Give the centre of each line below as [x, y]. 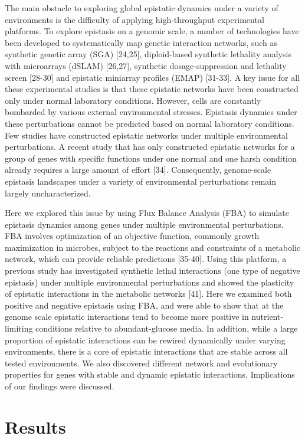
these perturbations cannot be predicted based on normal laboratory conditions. [150, 123]
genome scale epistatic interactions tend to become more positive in [127, 317]
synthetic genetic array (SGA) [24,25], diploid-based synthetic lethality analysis [148, 54]
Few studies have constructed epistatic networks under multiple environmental [146, 135]
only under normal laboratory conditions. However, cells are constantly [133, 100]
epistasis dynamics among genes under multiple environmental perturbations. [144, 224]
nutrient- [268, 317]
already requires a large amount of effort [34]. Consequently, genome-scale [138, 170]
